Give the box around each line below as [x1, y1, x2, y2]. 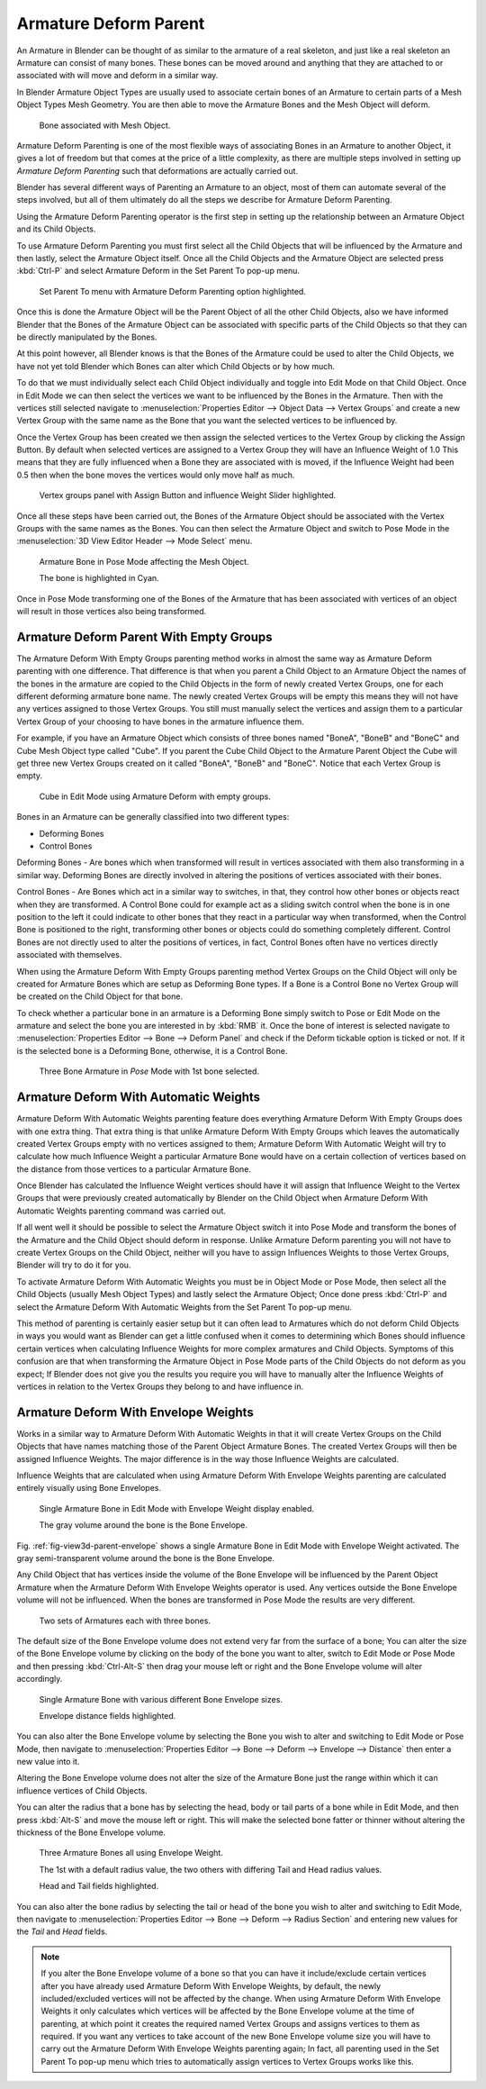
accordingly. [16, 1674, 63, 1685]
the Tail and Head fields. [16, 1926, 108, 1937]
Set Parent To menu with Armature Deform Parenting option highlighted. [39, 286, 306, 296]
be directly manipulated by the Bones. [16, 332, 157, 342]
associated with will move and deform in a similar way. [16, 70, 219, 81]
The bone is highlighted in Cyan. [39, 573, 159, 584]
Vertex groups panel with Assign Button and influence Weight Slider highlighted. [39, 490, 337, 501]
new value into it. [16, 1757, 80, 1767]
